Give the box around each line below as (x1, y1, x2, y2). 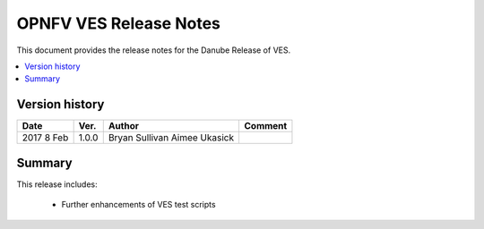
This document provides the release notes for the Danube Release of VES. (16, 45, 291, 55)
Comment (243, 120, 288, 132)
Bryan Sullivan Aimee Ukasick (108, 131, 235, 144)
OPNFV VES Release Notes (16, 13, 221, 33)
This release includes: (16, 179, 98, 190)
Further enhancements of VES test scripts (61, 199, 216, 210)
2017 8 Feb (22, 131, 69, 144)
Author (108, 120, 139, 132)
